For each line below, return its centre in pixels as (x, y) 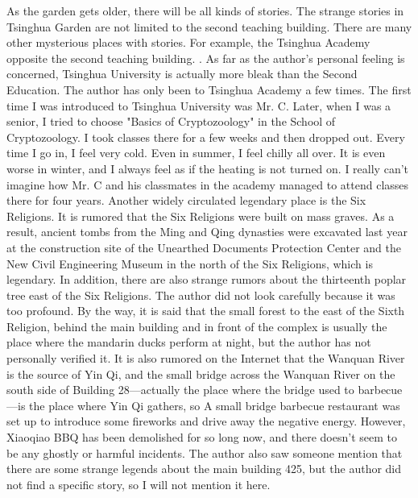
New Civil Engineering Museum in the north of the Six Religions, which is (190, 263)
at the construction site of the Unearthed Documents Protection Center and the (204, 247)
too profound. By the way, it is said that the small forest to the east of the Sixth (206, 311)
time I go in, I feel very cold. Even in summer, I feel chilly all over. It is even (196, 153)
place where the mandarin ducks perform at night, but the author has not (189, 342)
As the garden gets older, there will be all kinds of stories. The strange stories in (205, 10)
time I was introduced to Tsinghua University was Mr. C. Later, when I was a (199, 105)
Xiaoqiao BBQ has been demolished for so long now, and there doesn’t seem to (202, 437)
